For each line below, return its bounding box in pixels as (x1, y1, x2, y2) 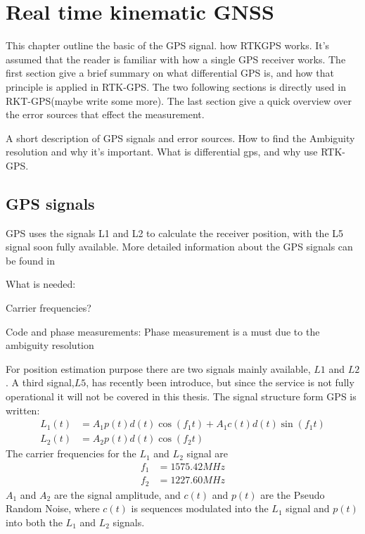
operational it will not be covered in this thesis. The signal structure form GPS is (6, 389, 357, 404)
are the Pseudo (260, 487, 325, 502)
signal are (186, 446, 228, 461)
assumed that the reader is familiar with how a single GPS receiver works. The (6, 51, 346, 66)
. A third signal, (6, 375, 75, 390)
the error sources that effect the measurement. (6, 107, 205, 122)
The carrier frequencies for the (6, 446, 136, 461)
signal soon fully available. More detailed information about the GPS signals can (6, 239, 353, 254)
